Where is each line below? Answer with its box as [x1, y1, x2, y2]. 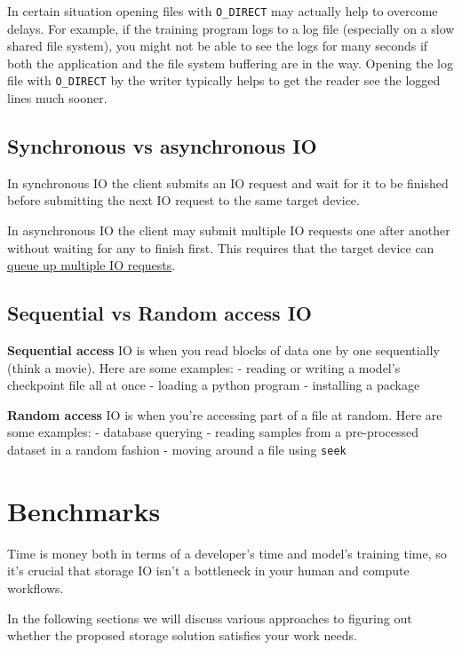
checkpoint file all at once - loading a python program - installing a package [7, 376, 420, 394]
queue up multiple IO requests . [7, 256, 176, 274]
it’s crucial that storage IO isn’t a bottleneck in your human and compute [7, 561, 410, 580]
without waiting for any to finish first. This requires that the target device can [7, 238, 434, 257]
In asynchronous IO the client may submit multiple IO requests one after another [7, 221, 450, 240]
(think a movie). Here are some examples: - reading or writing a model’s [7, 358, 401, 377]
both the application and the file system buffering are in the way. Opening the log [7, 53, 453, 72]
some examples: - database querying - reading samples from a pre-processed [7, 423, 419, 441]
